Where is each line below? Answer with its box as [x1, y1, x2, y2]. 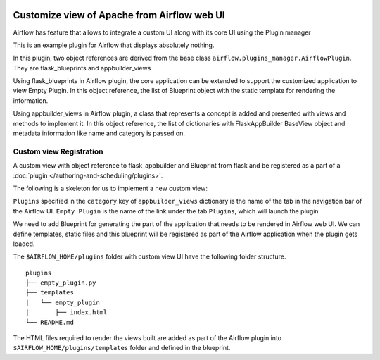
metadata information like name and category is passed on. [13, 129, 186, 137]
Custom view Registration [13, 147, 103, 156]
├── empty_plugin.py [25, 279, 96, 287]
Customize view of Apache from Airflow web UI [13, 9, 225, 21]
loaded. [13, 240, 35, 248]
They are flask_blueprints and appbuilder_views [13, 63, 151, 72]
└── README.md [25, 318, 74, 326]
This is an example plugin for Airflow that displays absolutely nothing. [13, 41, 215, 49]
